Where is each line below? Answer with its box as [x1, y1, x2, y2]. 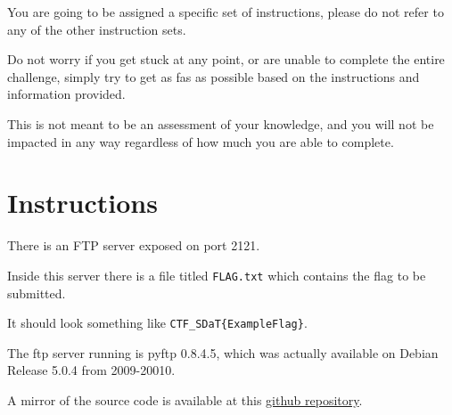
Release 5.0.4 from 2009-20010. [7, 361, 176, 379]
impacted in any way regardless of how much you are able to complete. [7, 132, 394, 151]
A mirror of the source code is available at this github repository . [7, 390, 363, 409]
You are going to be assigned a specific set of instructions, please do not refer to [7, 3, 444, 20]
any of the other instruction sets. [7, 20, 186, 38]
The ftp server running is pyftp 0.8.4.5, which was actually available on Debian [7, 343, 439, 362]
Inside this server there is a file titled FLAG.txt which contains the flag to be [7, 265, 426, 284]
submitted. [7, 283, 66, 302]
